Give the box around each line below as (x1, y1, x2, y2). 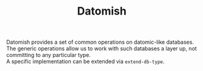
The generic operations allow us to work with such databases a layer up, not (6, 45, 197, 52)
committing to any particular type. (6, 52, 91, 59)
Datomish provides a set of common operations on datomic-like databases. (6, 38, 194, 46)
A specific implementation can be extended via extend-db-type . (6, 58, 165, 65)
